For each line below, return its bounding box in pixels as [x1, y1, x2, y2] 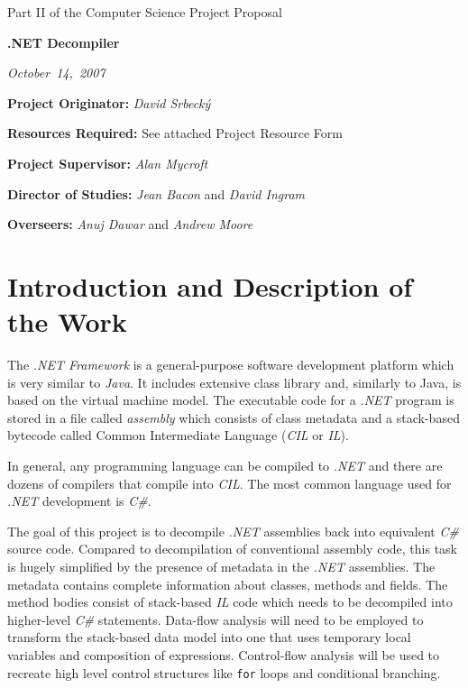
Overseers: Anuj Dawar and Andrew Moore [7, 215, 253, 234]
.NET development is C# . [7, 491, 151, 510]
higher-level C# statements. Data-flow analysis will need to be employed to [7, 610, 424, 628]
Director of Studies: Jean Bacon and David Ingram [7, 184, 305, 203]
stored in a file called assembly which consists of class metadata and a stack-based [7, 408, 460, 427]
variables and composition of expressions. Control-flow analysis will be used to [7, 645, 440, 664]
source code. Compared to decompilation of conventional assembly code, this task [7, 539, 457, 558]
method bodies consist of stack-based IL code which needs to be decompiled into [7, 592, 453, 611]
